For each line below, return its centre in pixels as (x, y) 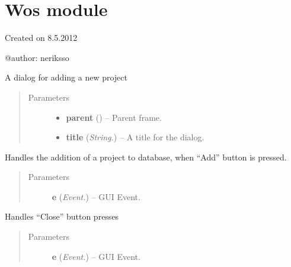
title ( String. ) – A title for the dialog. (135, 137)
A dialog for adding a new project (66, 77)
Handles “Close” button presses (62, 216)
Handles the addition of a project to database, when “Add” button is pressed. (146, 157)
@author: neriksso (37, 57)
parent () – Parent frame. (114, 117)
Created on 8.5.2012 (41, 38)
